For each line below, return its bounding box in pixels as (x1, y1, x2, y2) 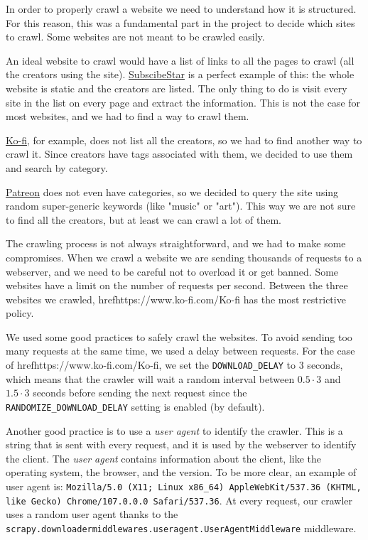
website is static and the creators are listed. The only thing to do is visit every (6, 80, 347, 95)
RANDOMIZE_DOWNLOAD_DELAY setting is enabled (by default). (6, 399, 265, 414)
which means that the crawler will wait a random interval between (6, 371, 295, 386)
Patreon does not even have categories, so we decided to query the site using (6, 184, 339, 199)
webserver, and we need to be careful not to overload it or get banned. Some (6, 264, 339, 279)
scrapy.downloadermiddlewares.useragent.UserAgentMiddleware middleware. (6, 520, 357, 535)
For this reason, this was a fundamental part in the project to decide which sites (6, 15, 355, 30)
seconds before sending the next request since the (33, 385, 247, 400)
